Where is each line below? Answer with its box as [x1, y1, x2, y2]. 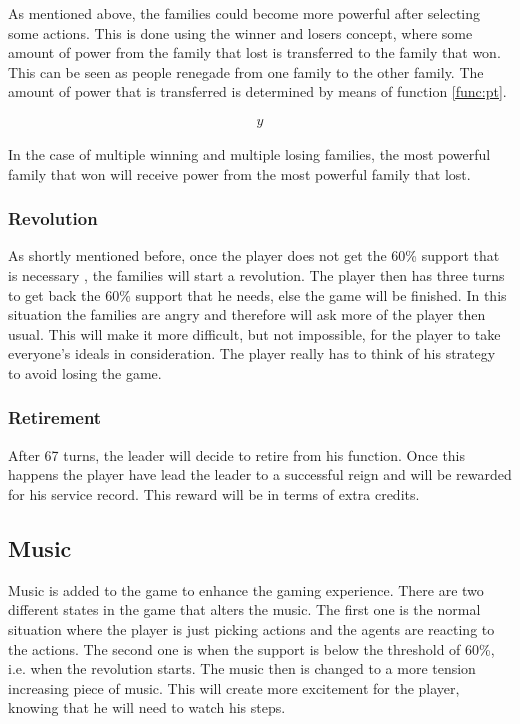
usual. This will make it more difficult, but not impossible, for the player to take [8, 323, 501, 344]
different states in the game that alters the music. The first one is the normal [8, 599, 481, 620]
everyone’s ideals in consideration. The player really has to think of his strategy [8, 343, 496, 364]
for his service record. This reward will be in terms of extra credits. [8, 483, 420, 504]
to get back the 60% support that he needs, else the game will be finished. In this [8, 284, 507, 305]
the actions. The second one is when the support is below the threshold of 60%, [8, 638, 495, 659]
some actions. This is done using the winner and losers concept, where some [8, 22, 473, 43]
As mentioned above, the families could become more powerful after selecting [8, 3, 481, 23]
